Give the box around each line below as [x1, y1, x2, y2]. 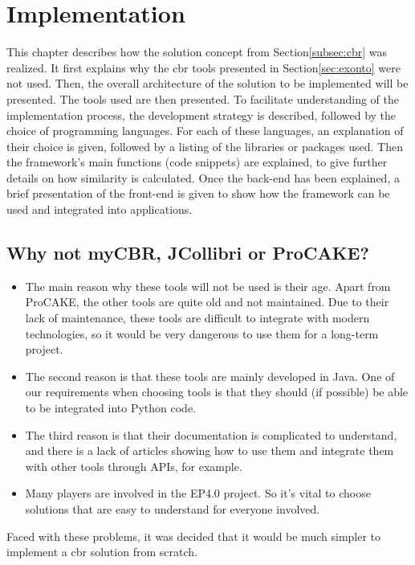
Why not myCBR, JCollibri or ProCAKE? [6, 240, 369, 265]
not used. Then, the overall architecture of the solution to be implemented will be [6, 75, 409, 92]
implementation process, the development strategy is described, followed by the [6, 106, 397, 123]
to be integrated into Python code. [25, 399, 196, 416]
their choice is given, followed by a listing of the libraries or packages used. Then [6, 137, 404, 154]
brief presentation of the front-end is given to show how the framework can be [6, 185, 390, 202]
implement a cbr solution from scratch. [6, 543, 197, 560]
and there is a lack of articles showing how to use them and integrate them [25, 442, 394, 459]
